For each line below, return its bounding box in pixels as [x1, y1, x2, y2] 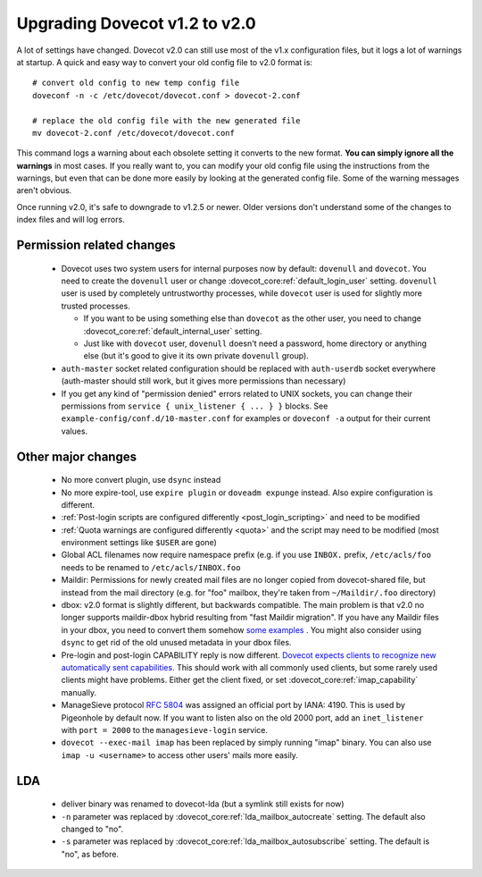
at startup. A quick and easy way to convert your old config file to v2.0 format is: [16, 56, 312, 67]
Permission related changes [16, 238, 176, 253]
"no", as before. [61, 848, 120, 859]
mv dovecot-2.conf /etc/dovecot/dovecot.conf [32, 128, 236, 138]
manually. [61, 687, 97, 697]
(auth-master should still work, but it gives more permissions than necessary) [61, 375, 346, 386]
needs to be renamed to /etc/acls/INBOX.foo [61, 561, 241, 572]
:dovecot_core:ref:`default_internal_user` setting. [83, 325, 262, 336]
